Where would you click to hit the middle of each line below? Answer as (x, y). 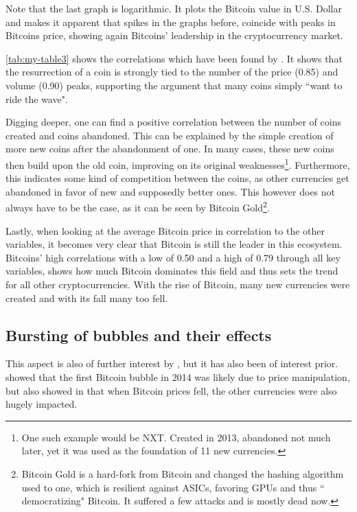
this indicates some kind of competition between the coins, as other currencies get (177, 178)
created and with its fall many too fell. (87, 298)
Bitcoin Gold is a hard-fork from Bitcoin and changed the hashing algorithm (183, 473)
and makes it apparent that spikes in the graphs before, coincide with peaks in (171, 22)
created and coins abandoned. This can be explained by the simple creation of (170, 135)
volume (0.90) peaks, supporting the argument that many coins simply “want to (174, 85)
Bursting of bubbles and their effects (139, 335)
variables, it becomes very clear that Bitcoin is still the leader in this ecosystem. (174, 244)
